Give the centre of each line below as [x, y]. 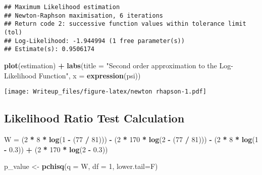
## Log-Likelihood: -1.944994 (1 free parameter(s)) [94, 41]
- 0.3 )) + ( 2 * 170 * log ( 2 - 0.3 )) [56, 149]
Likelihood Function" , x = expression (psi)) [72, 75]
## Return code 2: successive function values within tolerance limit [125, 24]
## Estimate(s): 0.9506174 [49, 49]
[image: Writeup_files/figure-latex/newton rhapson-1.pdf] [105, 92]
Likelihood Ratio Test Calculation [94, 118]
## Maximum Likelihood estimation [62, 7]
